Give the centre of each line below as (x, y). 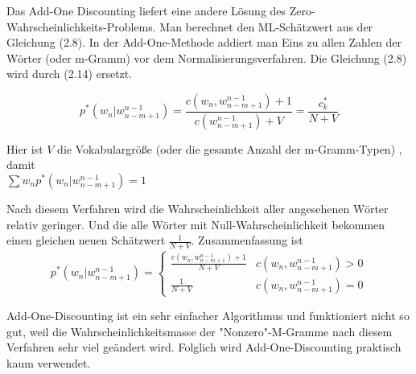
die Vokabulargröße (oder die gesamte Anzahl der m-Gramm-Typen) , (230, 148)
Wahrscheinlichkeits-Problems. (81, 26)
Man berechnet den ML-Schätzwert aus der (266, 26)
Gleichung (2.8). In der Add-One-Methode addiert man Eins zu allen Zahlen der (204, 42)
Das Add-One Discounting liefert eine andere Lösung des (146, 10)
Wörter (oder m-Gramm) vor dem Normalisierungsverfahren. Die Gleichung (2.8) (207, 58)
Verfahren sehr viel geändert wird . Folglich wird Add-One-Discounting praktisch (204, 347)
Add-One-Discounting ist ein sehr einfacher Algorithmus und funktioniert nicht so (208, 315)
